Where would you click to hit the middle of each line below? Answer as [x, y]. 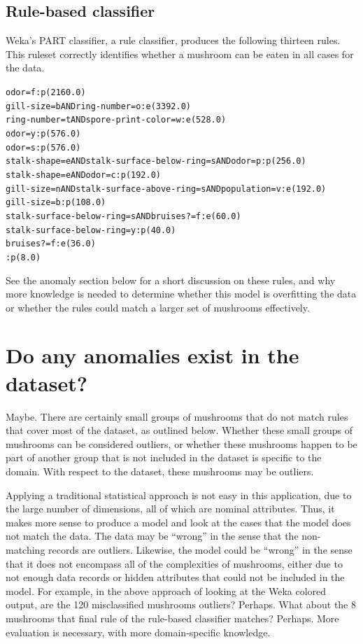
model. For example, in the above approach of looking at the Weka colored [166, 590]
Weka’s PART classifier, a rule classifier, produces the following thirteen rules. [173, 40]
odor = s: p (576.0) [43, 147]
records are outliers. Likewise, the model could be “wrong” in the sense [200, 549]
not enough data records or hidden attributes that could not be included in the [175, 577]
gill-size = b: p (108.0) [56, 203]
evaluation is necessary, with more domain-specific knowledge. [138, 632]
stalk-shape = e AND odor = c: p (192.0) [84, 175]
